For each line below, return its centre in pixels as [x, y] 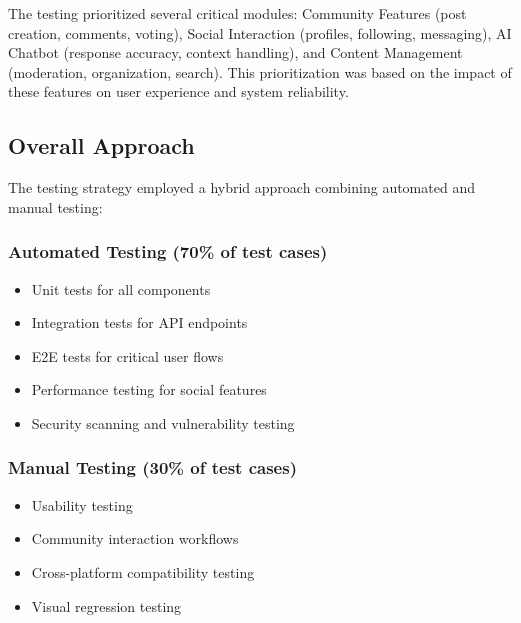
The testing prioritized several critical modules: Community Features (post [237, 13]
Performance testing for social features [149, 389]
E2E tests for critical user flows [127, 355]
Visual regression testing [106, 605]
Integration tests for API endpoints [139, 322]
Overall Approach [101, 145]
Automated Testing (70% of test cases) [168, 251]
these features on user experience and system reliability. [178, 91]
